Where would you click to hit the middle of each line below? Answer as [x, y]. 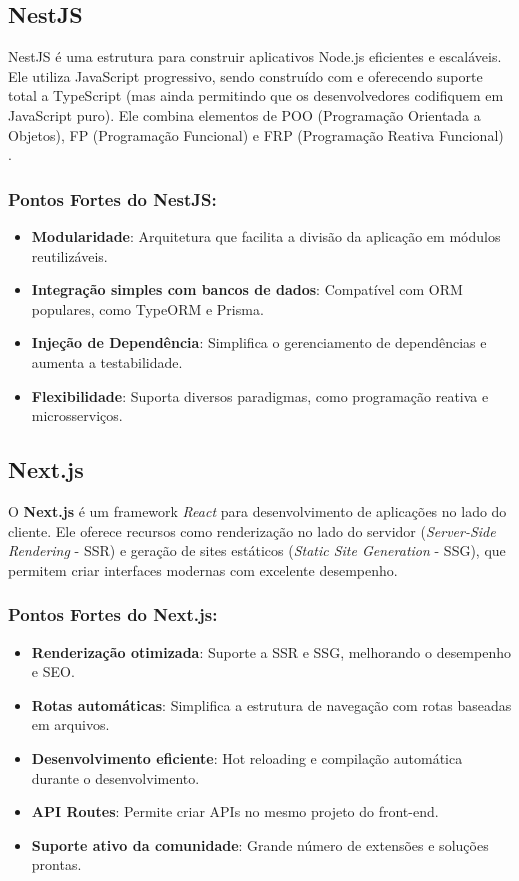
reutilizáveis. [69, 255]
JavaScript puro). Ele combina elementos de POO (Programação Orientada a [244, 114]
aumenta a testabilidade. [107, 361]
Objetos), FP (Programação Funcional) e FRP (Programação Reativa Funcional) [256, 134]
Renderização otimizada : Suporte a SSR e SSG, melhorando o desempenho [271, 651]
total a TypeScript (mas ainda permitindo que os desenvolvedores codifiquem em [256, 95]
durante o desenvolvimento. [115, 777]
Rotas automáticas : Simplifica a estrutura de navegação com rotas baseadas [271, 704]
